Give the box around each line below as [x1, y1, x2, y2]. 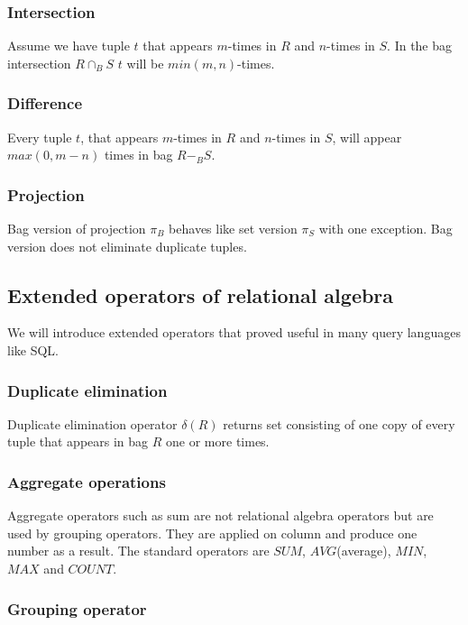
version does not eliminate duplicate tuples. [7, 236, 247, 255]
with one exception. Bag [318, 219, 453, 238]
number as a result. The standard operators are [7, 541, 270, 560]
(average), [336, 541, 391, 560]
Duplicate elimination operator [7, 414, 178, 433]
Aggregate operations [7, 470, 166, 492]
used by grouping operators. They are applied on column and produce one [7, 523, 418, 542]
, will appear [332, 127, 402, 146]
